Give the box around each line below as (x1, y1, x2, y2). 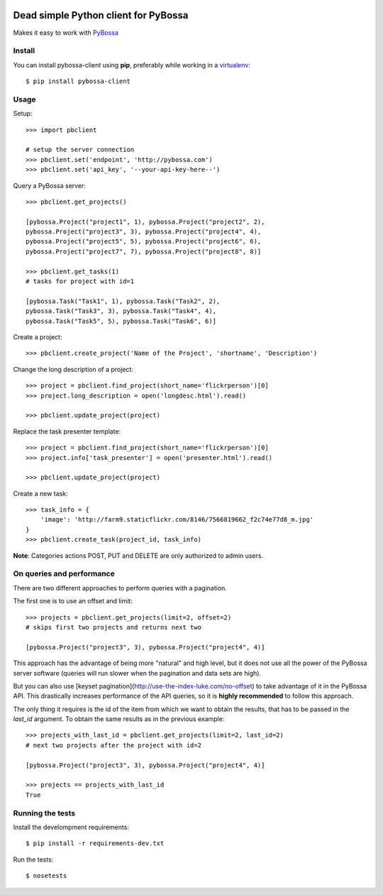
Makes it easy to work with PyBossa (13, 28, 118, 37)
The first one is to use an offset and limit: (13, 597, 133, 605)
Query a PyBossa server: (13, 181, 87, 190)
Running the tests (13, 808, 76, 818)
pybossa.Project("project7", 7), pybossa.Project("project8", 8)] (26, 247, 262, 256)
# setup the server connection (26, 145, 135, 154)
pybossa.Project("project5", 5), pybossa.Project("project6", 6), (26, 238, 262, 246)
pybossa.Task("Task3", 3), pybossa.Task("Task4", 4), (26, 307, 216, 315)
